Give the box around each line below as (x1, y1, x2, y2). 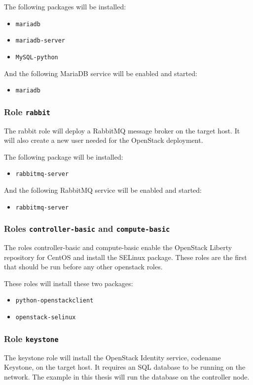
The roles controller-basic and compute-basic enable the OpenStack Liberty (4, 242, 232, 253)
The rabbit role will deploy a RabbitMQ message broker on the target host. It (4, 125, 240, 135)
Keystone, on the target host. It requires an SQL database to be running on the (4, 362, 246, 372)
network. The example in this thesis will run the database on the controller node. (4, 371, 250, 382)
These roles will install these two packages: (4, 278, 133, 288)
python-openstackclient (15, 297, 94, 304)
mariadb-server (15, 37, 66, 44)
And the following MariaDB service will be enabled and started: (4, 68, 197, 78)
